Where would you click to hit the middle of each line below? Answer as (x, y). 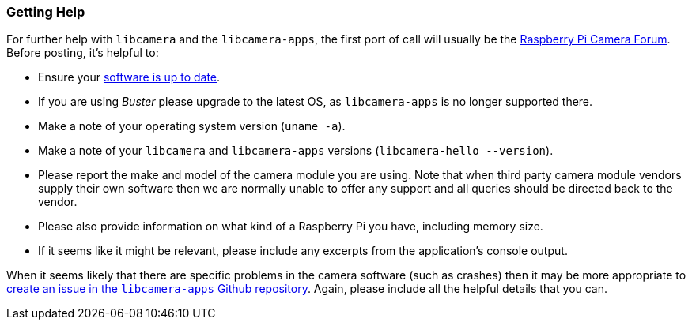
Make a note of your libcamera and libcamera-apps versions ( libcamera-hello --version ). (296, 151)
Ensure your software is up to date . (129, 77)
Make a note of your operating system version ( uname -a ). (192, 126)
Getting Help (46, 12)
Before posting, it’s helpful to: (83, 53)
